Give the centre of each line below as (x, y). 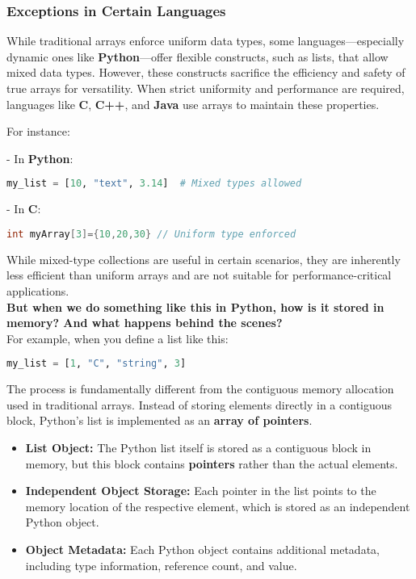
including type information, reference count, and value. (161, 565)
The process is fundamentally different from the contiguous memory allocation (200, 389)
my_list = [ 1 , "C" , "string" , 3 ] (97, 364)
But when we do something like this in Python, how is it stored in (195, 306)
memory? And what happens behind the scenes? (145, 323)
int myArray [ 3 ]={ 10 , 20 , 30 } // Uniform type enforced (151, 234)
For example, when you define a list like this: (118, 338)
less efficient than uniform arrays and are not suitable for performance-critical (199, 275)
